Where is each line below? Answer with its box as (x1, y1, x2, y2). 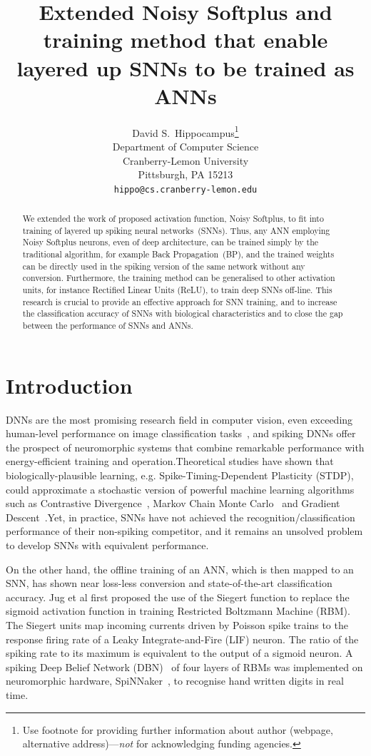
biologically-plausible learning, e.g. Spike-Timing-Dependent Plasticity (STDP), (6, 468, 354, 483)
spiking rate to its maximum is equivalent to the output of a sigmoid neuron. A (6, 645, 353, 660)
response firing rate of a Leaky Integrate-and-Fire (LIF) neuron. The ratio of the (6, 631, 359, 646)
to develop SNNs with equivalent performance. (6, 538, 209, 553)
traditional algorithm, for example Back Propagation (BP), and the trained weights (22, 248, 335, 260)
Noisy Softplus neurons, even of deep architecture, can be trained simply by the (22, 236, 319, 248)
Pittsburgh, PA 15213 (138, 167, 233, 182)
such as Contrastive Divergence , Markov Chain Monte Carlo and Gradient (6, 496, 340, 511)
